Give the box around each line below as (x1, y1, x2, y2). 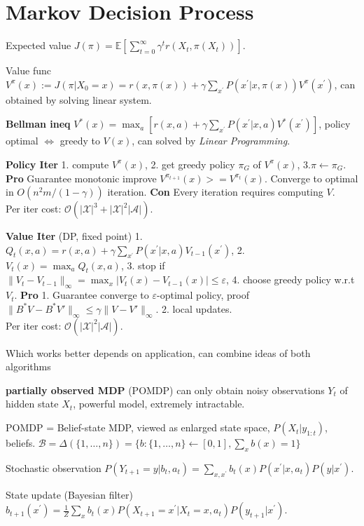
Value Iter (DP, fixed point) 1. (6, 229, 143, 243)
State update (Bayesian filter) (6, 487, 133, 501)
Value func (6, 63, 51, 78)
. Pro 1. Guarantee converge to (14, 288, 149, 302)
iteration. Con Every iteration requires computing (107, 184, 323, 199)
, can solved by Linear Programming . (132, 133, 290, 148)
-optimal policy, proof (157, 288, 249, 302)
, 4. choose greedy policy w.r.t (226, 272, 355, 287)
